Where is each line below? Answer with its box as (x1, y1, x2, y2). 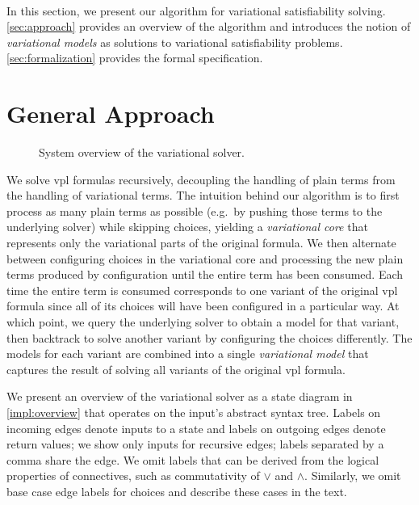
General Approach (6, 97, 215, 130)
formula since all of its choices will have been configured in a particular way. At (6, 297, 400, 314)
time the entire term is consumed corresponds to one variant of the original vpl (6, 281, 398, 298)
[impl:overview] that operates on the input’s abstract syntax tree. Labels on (6, 404, 381, 420)
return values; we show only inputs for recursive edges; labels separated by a (6, 436, 384, 452)
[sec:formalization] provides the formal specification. (6, 49, 263, 66)
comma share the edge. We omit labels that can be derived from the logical (6, 451, 379, 468)
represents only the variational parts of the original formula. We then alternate (6, 234, 396, 251)
